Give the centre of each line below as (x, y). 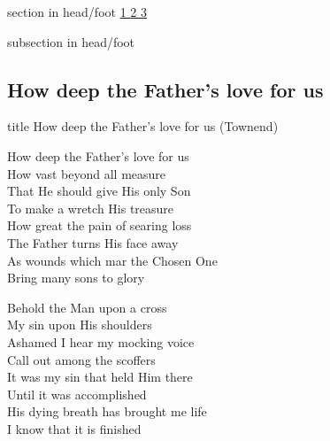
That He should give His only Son (99, 191)
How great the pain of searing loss (100, 225)
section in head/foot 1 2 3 (77, 12)
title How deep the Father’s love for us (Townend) (143, 126)
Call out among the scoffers (81, 359)
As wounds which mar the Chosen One (112, 260)
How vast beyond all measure (87, 173)
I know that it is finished (74, 428)
